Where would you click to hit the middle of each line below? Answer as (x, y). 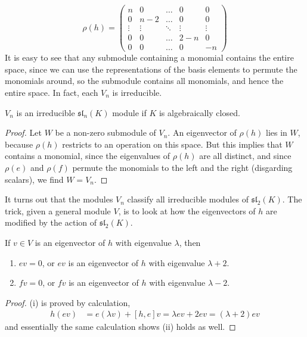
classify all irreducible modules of (188, 199)
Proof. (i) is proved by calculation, (68, 302)
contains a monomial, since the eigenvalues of (88, 156)
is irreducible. (137, 92)
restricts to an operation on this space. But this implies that (172, 144)
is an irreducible (46, 112)
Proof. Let (23, 132)
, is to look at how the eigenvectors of (187, 210)
